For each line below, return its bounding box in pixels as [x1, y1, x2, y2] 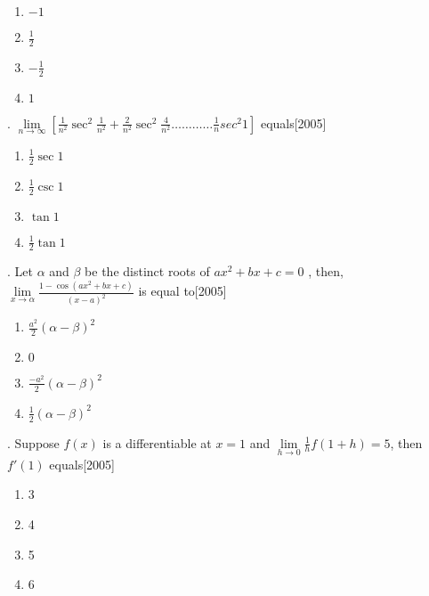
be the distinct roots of [85, 262, 210, 281]
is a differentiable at [102, 433, 212, 452]
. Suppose [7, 433, 60, 452]
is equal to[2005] [138, 282, 227, 300]
